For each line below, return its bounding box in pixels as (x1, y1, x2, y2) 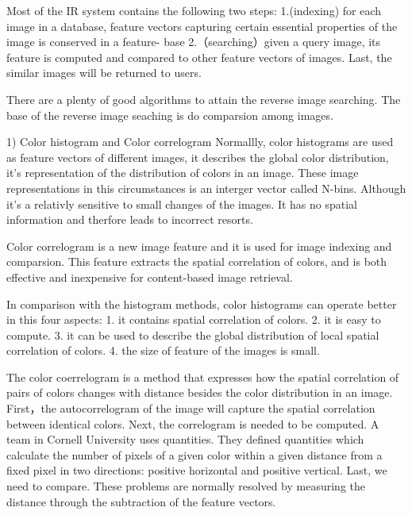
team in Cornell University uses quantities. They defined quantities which (6, 431, 364, 448)
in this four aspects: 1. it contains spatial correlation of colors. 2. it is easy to (6, 311, 381, 328)
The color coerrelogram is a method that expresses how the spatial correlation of (6, 368, 399, 385)
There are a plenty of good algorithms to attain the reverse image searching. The (6, 90, 401, 107)
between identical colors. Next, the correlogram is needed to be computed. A (6, 415, 379, 432)
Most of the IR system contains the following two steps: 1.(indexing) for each (6, 2, 381, 18)
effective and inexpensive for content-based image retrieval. (6, 268, 293, 285)
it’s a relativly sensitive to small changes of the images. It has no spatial (6, 195, 357, 212)
